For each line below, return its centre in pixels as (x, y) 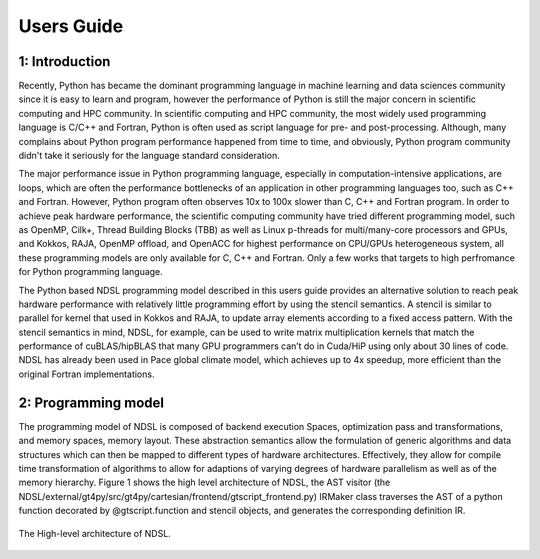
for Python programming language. (91, 272)
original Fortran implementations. (86, 374)
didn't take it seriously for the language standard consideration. (149, 156)
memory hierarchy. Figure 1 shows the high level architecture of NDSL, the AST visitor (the (204, 482)
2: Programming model (91, 402)
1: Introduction (64, 61)
